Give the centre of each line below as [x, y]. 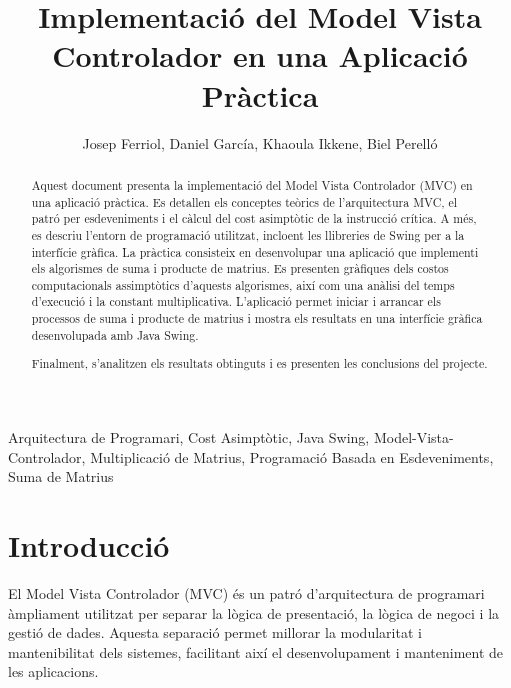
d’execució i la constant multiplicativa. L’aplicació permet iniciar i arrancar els [236, 301]
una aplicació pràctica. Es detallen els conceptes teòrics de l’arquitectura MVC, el [244, 201]
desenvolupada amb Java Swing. [115, 334]
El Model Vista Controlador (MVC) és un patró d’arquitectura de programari [246, 592]
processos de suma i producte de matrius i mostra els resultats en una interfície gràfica [257, 318]
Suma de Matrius [61, 476]
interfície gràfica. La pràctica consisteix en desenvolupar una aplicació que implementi [255, 251]
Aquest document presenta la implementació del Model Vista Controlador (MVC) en [252, 184]
